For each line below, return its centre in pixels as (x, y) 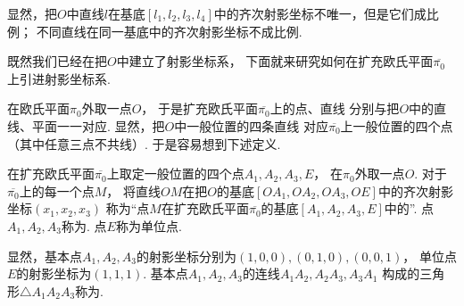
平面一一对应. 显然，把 (98, 125)
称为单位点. (149, 225)
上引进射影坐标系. (59, 78)
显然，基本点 (45, 256)
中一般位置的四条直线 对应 (251, 125)
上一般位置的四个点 (397, 125)
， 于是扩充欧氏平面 (200, 108)
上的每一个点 (57, 190)
